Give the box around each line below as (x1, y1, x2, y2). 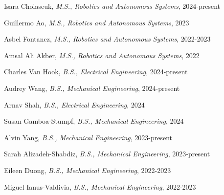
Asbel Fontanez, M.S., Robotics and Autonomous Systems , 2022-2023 (4, 34, 211, 44)
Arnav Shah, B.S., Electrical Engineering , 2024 (4, 99, 145, 109)
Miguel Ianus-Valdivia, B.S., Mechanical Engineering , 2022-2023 (4, 181, 196, 192)
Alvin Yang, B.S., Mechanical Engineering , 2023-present (4, 132, 173, 142)
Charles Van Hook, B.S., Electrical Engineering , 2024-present (4, 66, 188, 77)
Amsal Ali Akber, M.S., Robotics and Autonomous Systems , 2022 (4, 50, 200, 60)
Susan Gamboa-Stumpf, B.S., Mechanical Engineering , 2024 (4, 116, 184, 126)
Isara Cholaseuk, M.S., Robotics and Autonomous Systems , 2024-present (4, 1, 220, 11)
